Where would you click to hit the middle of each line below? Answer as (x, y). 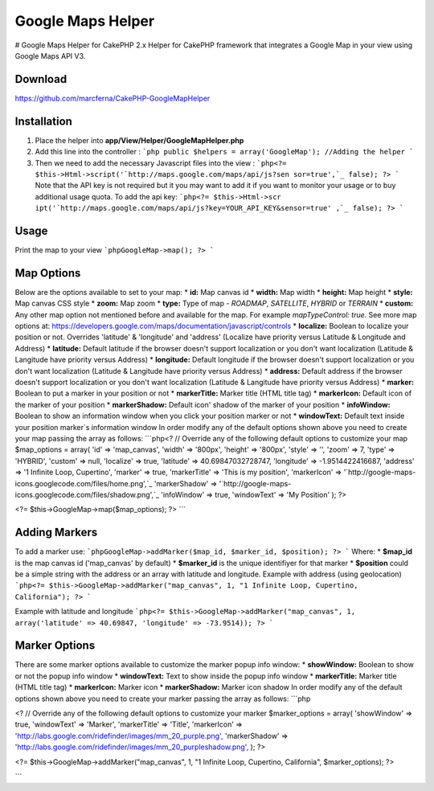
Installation (43, 121)
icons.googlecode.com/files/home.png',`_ (84, 483)
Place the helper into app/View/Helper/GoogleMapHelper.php (139, 140)
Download (41, 79)
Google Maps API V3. (50, 55)
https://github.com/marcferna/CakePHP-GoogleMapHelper (113, 98)
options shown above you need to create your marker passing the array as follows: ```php (163, 699)
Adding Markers (56, 533)
